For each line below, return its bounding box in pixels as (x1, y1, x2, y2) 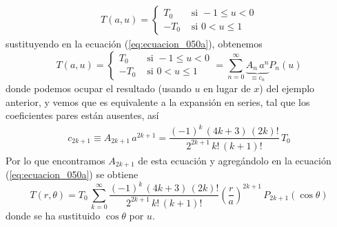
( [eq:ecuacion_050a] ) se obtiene (6, 167, 139, 182)
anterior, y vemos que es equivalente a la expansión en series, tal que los (6, 94, 310, 109)
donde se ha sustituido (6, 208, 101, 222)
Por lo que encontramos (6, 153, 105, 167)
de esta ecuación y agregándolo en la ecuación (138, 153, 331, 167)
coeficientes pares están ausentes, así (6, 108, 159, 122)
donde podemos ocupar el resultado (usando (6, 80, 192, 95)
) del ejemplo (259, 80, 315, 95)
